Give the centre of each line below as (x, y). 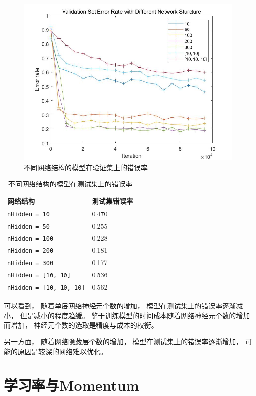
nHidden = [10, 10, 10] (46, 288)
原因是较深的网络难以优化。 (62, 351)
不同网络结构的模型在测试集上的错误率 (70, 184)
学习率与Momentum (72, 385)
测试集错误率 (112, 200)
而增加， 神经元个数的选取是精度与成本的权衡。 (81, 325)
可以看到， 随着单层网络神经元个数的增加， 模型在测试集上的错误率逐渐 (120, 306)
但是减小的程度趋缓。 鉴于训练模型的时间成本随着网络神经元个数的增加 (135, 315)
